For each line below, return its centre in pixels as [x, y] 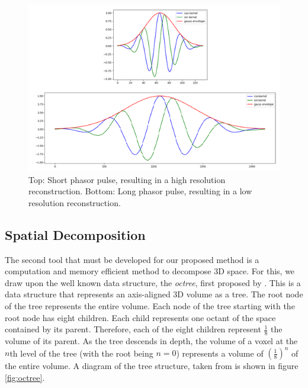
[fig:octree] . [25, 377]
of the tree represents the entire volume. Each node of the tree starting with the [150, 306]
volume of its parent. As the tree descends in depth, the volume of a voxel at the [151, 341]
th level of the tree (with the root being [81, 353]
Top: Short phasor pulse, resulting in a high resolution [127, 179]
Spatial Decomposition [75, 234]
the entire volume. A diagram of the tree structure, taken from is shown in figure [152, 366]
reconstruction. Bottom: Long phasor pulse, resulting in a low [140, 191]
